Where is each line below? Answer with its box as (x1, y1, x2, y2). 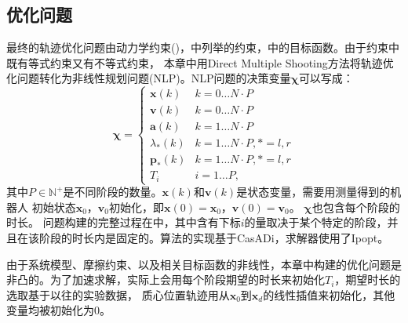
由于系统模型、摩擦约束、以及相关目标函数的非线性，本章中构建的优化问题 (6, 256, 391, 272)
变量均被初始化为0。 (6, 302, 111, 318)
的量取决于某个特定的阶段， (244, 214, 388, 230)
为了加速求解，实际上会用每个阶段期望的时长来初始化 (49, 271, 325, 288)
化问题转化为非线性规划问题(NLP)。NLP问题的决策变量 (6, 70, 291, 86)
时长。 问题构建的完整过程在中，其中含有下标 (6, 214, 241, 230)
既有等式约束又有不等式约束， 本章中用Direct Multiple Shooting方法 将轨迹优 (6, 54, 394, 71)
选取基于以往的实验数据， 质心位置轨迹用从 (6, 286, 230, 303)
